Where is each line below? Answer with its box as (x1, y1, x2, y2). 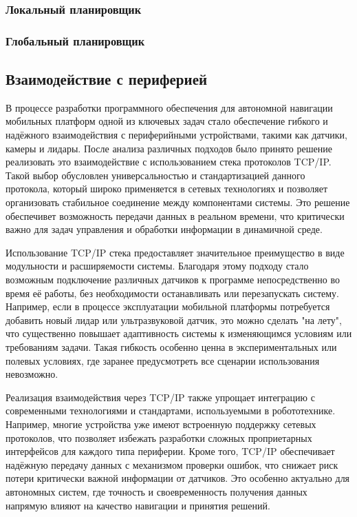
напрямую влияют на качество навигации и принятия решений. (6, 498, 270, 512)
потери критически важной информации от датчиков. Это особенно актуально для (6, 471, 350, 485)
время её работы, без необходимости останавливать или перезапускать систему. (6, 285, 340, 300)
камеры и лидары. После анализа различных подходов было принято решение (6, 141, 332, 155)
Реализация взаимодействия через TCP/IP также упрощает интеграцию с (6, 389, 315, 404)
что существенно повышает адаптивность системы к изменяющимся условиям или (6, 326, 352, 341)
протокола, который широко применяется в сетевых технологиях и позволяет (6, 181, 328, 196)
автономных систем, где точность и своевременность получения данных (6, 484, 307, 498)
